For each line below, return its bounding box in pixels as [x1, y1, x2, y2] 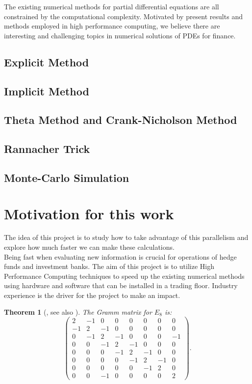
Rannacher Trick [4, 141, 90, 156]
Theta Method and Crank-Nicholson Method [4, 112, 237, 127]
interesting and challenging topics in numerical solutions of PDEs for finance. [4, 30, 236, 40]
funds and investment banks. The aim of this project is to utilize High [4, 261, 214, 271]
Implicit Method [4, 83, 89, 98]
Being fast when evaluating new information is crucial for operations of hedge [4, 251, 237, 262]
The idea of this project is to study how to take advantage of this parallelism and [4, 232, 249, 242]
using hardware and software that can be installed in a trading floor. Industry [4, 280, 238, 291]
